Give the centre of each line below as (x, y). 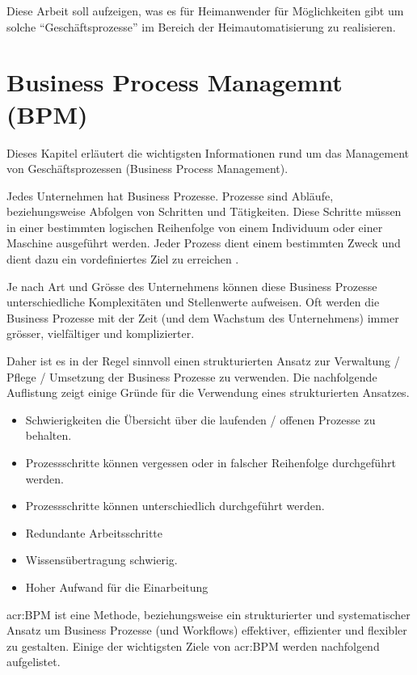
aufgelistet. (34, 662)
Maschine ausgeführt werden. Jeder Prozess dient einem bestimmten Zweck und (204, 243)
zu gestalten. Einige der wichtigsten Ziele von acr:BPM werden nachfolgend (193, 645)
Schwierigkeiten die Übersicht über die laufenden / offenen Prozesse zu (200, 419)
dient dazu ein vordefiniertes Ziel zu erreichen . (123, 259)
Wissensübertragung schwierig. (101, 560)
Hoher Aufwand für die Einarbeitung (117, 586)
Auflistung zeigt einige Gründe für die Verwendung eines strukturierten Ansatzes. (208, 392)
